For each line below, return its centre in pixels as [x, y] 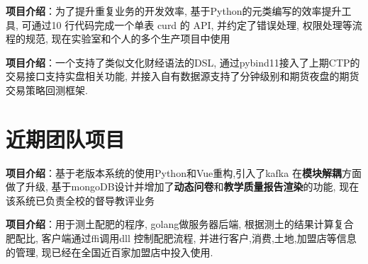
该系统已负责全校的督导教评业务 [80, 200]
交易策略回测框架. [47, 90]
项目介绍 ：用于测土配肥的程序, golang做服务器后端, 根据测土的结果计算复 [175, 224]
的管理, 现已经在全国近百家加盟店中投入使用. [110, 252]
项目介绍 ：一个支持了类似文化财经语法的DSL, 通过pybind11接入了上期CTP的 [183, 62]
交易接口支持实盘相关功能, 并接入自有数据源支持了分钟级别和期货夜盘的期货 [183, 76]
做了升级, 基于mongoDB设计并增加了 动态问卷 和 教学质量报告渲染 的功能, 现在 [183, 186]
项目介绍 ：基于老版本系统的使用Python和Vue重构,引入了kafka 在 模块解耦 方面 [184, 172]
